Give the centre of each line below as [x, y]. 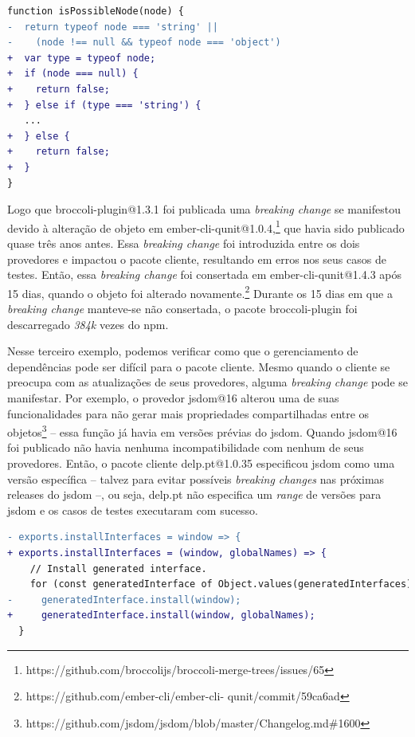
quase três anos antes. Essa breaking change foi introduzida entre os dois [184, 243]
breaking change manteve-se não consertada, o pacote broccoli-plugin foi [182, 308]
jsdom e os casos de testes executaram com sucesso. [133, 510]
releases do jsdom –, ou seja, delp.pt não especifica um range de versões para [194, 494]
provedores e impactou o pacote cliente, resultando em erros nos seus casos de [197, 259]
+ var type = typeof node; [82, 58]
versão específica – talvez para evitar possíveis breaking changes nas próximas [196, 478]
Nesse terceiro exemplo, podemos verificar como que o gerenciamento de [183, 351]
